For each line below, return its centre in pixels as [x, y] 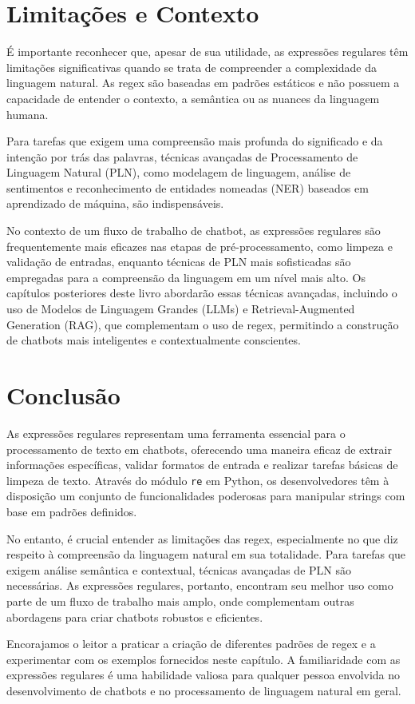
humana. [28, 114]
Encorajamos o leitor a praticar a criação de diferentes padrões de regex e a [191, 644]
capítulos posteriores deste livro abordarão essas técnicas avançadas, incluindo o [202, 293]
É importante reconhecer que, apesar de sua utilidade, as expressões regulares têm [207, 52]
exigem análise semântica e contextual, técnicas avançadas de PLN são [179, 569]
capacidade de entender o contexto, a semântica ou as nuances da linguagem [193, 98]
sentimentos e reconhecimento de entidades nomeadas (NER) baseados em [188, 187]
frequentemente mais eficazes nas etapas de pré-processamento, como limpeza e [200, 246]
